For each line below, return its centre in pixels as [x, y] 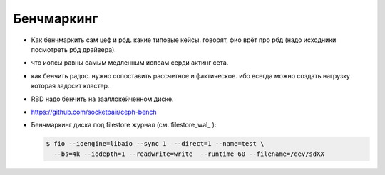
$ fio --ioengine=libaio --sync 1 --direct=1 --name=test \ [155, 144]
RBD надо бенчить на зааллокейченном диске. [102, 99]
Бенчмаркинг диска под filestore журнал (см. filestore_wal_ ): [124, 125]
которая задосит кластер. [70, 86]
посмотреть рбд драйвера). [74, 49]
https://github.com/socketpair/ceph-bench [94, 112]
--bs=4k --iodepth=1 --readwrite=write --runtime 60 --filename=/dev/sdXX [189, 154]
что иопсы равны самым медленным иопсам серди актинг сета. [130, 63]
